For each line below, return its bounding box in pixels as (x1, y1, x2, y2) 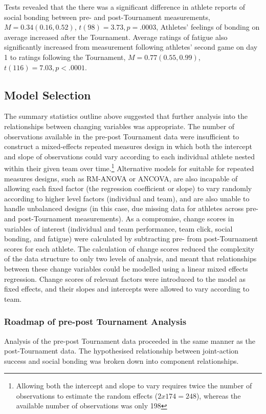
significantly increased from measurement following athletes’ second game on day (4, 42, 258, 52)
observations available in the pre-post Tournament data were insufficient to (4, 131, 239, 141)
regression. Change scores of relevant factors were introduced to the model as (4, 273, 246, 284)
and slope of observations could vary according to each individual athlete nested (4, 151, 255, 161)
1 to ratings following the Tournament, (4, 51, 126, 62)
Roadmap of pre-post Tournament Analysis (4, 315, 187, 328)
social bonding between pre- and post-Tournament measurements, (4, 11, 210, 22)
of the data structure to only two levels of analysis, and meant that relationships (4, 253, 257, 264)
